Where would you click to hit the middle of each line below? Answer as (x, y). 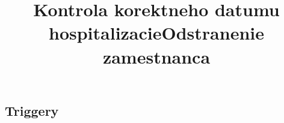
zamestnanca (156, 56)
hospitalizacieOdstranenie (156, 33)
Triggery (32, 110)
